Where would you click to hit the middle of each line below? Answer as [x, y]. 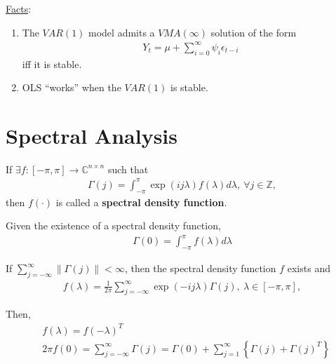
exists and [309, 268]
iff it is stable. [52, 63]
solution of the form [254, 32]
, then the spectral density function [200, 268]
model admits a [122, 32]
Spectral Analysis [92, 135]
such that [128, 169]
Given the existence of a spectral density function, [113, 225]
